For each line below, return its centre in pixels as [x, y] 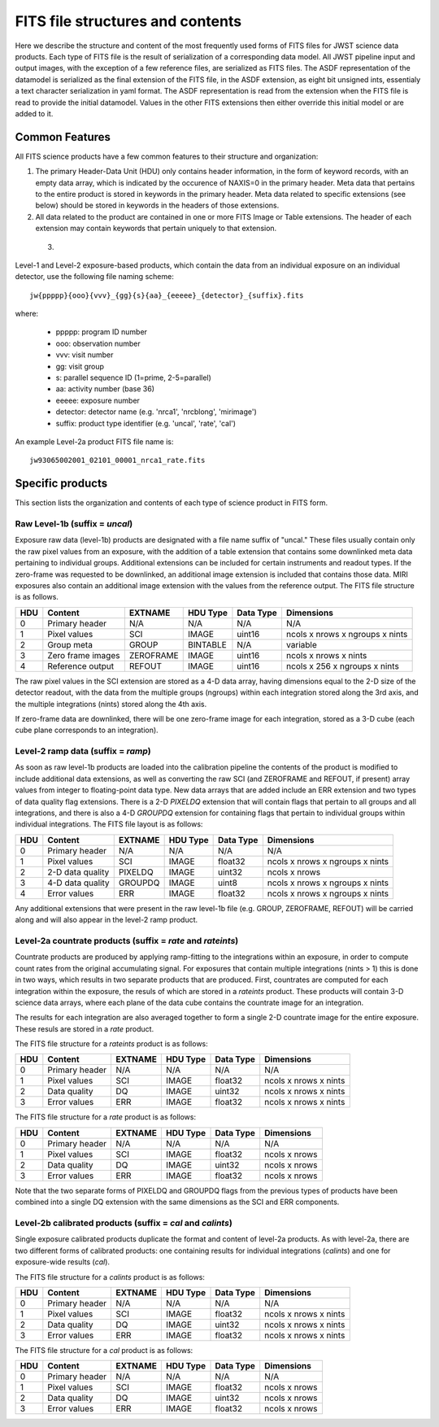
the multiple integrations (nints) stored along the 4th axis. [111, 704]
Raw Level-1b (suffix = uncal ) [74, 524]
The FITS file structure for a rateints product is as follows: [112, 1044]
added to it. [34, 113]
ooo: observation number [98, 343]
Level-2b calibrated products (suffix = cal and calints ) [124, 1223]
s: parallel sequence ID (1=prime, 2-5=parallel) [133, 377]
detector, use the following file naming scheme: [94, 277]
